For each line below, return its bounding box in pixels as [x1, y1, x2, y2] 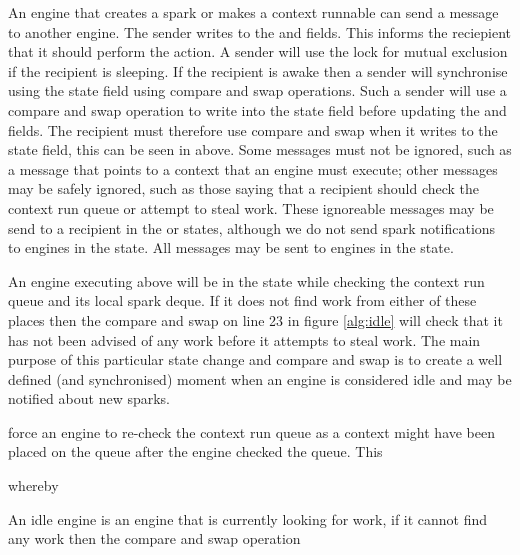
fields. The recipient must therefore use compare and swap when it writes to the [8, 119, 498, 140]
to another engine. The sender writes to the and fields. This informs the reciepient [8, 21, 512, 42]
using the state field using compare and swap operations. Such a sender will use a [8, 80, 507, 101]
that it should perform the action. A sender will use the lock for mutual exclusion [8, 41, 508, 62]
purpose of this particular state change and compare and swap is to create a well [8, 349, 503, 370]
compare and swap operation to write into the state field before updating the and [8, 99, 507, 120]
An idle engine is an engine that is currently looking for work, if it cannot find [8, 508, 488, 529]
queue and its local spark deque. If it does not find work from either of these [8, 290, 477, 311]
